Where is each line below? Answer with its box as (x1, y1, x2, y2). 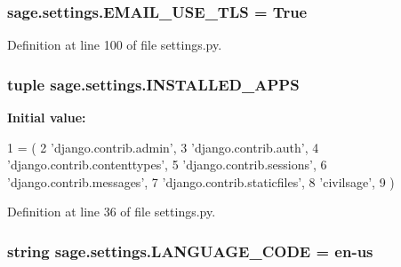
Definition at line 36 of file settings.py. (7, 202, 216, 221)
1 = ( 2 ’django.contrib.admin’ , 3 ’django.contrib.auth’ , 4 (7, 137, 319, 156)
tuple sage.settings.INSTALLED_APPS (7, 73, 300, 95)
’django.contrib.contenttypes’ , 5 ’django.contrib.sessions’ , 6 (7, 155, 327, 174)
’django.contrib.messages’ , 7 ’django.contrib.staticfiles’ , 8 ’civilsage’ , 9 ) (7, 172, 395, 191)
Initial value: (7, 108, 86, 127)
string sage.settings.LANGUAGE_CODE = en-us (7, 240, 373, 262)
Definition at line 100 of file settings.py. (7, 35, 222, 54)
